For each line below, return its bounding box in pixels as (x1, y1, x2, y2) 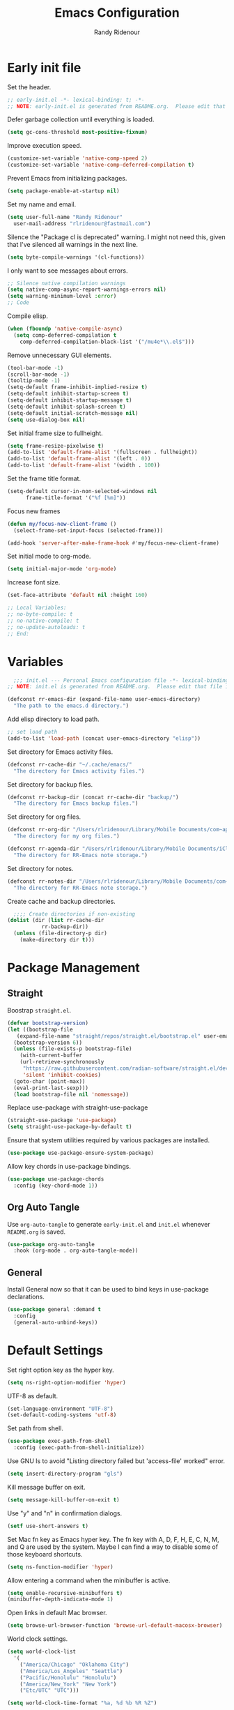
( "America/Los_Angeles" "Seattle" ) (19, 1667, 123, 1674)
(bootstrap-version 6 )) (13, 1039, 82, 1046)
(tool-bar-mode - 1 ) (7, 364, 64, 371)
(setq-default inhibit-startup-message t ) (7, 397, 132, 404)
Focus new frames (7, 507, 61, 515)
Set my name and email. (7, 200, 77, 209)
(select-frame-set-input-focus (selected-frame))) (13, 527, 164, 534)
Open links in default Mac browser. (7, 1609, 107, 1617)
